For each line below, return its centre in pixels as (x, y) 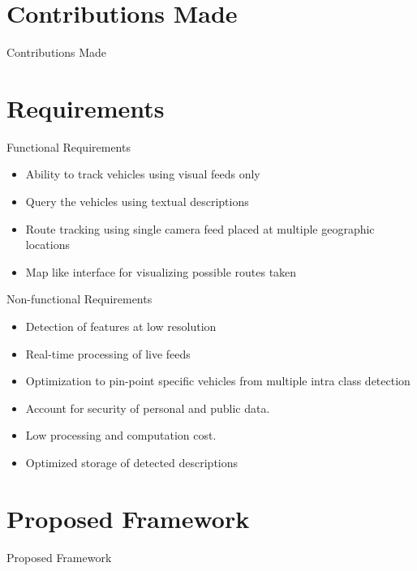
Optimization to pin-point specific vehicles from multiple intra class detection (218, 381)
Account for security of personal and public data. (148, 408)
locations (47, 245)
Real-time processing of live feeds (108, 353)
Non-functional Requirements (80, 299)
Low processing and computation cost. (121, 435)
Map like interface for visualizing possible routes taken (161, 271)
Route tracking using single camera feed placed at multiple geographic (200, 228)
